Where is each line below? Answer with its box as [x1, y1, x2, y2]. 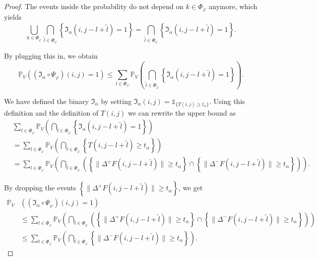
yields [4, 12, 22, 22]
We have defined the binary [4, 95, 89, 106]
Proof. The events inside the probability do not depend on [4, 1, 183, 11]
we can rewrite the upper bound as [128, 107, 236, 118]
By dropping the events [4, 182, 77, 193]
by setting [101, 95, 132, 106]
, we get [178, 182, 203, 193]
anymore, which [209, 1, 258, 11]
